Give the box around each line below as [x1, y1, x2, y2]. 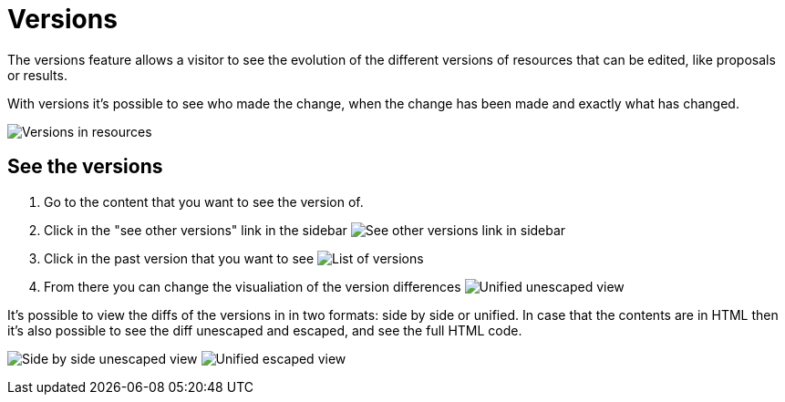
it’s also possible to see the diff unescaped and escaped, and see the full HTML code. [7, 322, 522, 338]
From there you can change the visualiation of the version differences [44, 278, 461, 294]
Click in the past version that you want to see [44, 250, 315, 266]
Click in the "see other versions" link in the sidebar [44, 222, 347, 238]
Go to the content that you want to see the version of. [44, 193, 364, 210]
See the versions [7, 155, 163, 179]
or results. [7, 67, 67, 83]
